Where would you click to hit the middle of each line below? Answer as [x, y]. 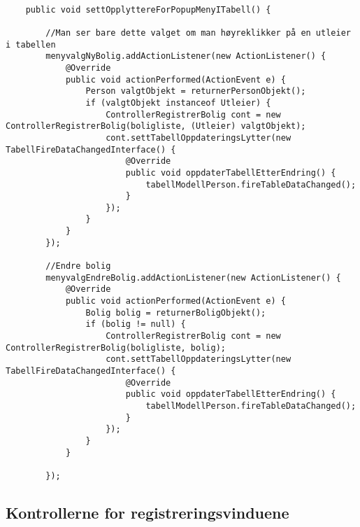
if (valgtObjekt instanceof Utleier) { [178, 103]
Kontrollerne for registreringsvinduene [147, 512]
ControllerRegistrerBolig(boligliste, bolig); [116, 347]
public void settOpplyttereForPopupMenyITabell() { [148, 9]
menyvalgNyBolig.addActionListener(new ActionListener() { [186, 56]
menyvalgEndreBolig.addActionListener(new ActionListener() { [193, 277]
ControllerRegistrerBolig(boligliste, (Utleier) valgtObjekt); [156, 126]
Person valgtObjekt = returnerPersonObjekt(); [196, 91]
